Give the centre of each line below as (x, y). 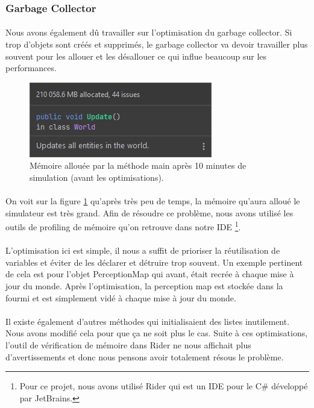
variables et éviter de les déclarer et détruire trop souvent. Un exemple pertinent (154, 262)
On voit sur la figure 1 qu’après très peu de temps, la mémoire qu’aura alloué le (153, 201)
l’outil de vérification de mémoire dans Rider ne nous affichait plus (128, 344)
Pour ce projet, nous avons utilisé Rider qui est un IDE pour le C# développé (164, 386)
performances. (31, 68)
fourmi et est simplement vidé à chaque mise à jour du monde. (121, 297)
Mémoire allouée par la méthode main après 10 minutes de (138, 165)
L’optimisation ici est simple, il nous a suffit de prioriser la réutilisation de (143, 250)
